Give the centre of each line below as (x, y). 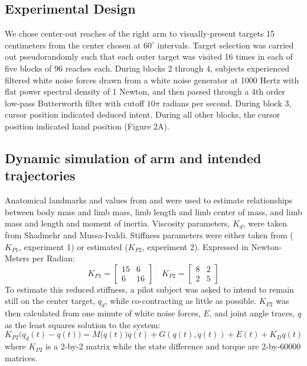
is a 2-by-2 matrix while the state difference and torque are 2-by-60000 (173, 346)
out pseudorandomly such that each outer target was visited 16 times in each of (149, 56)
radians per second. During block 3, (227, 103)
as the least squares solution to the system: (83, 324)
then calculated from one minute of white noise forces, (103, 313)
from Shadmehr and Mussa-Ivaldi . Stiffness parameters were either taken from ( (149, 234)
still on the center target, (50, 301)
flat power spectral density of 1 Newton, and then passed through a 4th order (145, 91)
